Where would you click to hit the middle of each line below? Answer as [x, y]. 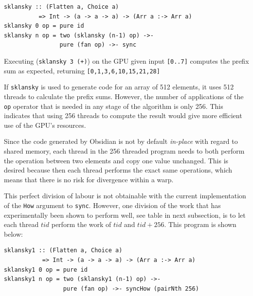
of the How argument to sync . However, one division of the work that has [112, 205]
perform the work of [81, 224]
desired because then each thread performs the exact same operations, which [118, 170]
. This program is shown [200, 224]
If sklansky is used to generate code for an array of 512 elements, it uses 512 [119, 87]
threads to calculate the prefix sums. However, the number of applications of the [124, 96]
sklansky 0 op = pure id [44, 26]
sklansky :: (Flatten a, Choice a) [62, 7]
